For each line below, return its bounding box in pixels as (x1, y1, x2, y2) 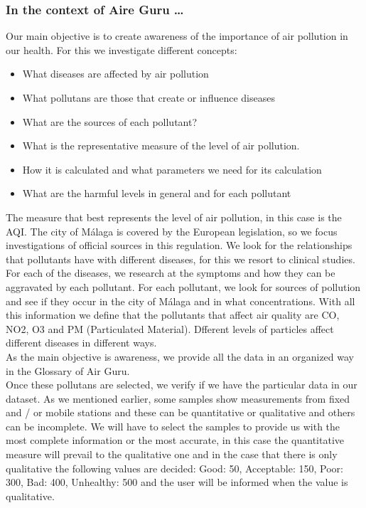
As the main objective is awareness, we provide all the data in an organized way (6, 349, 354, 364)
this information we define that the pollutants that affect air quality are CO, (6, 307, 340, 322)
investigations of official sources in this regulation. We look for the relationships (6, 238, 352, 253)
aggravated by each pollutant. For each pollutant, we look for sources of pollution (6, 279, 361, 294)
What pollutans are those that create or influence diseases (22, 90, 275, 105)
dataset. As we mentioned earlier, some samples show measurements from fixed (6, 391, 350, 406)
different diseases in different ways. (6, 335, 157, 350)
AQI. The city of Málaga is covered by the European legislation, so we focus (6, 223, 338, 238)
